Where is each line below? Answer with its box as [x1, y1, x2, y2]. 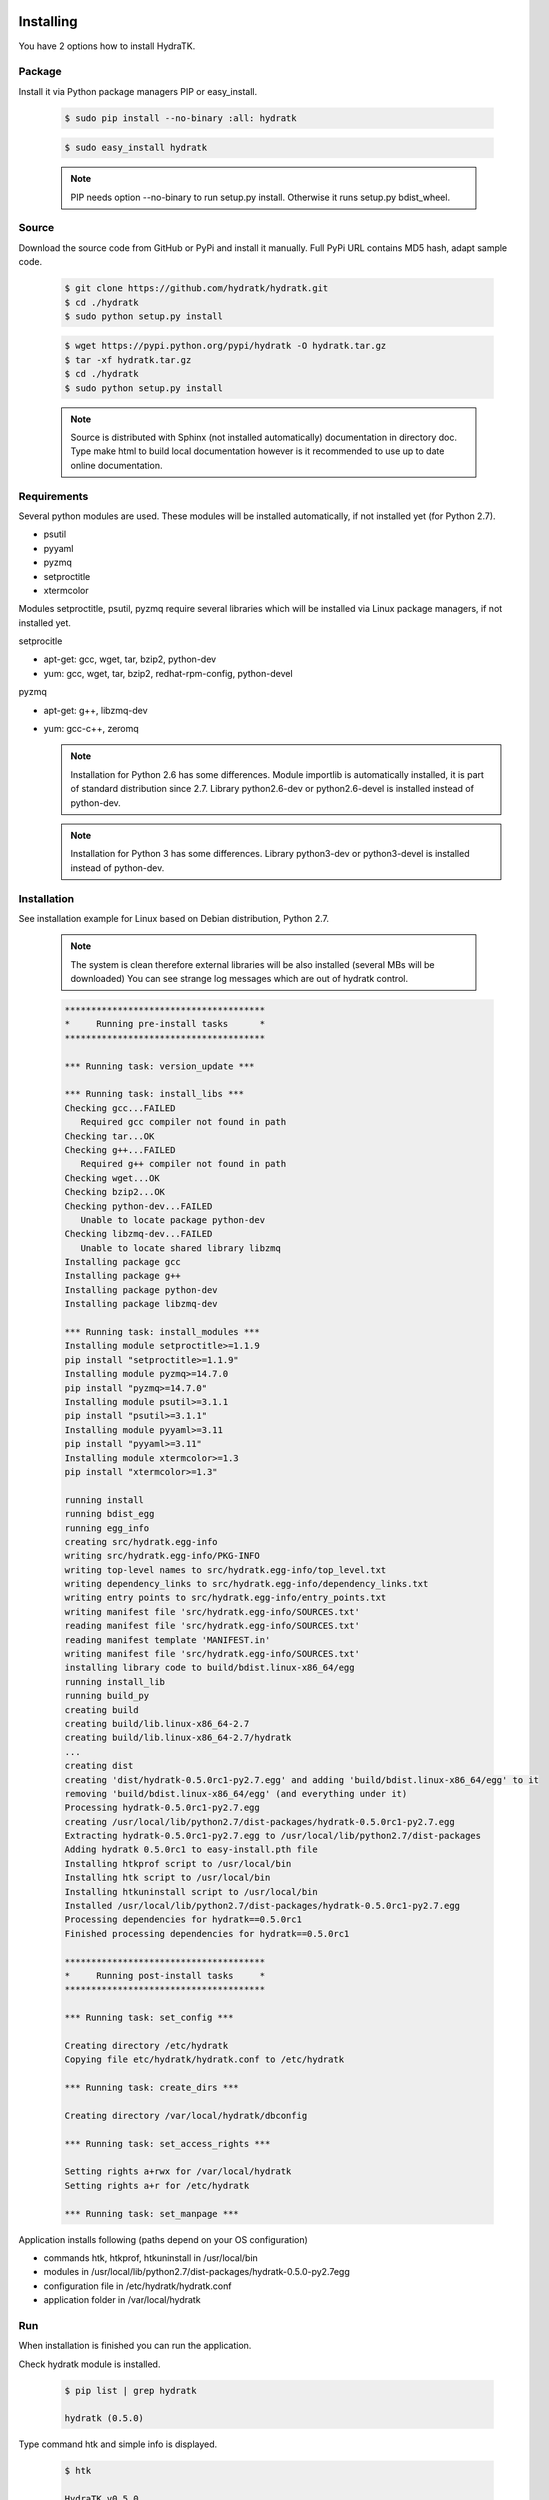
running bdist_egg [64, 1508, 155, 1520]
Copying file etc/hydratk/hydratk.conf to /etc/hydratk [64, 2054, 345, 2065]
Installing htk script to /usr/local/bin [64, 1872, 271, 1884]
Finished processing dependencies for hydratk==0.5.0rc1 [64, 1928, 350, 1939]
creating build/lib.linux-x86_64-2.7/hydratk [64, 1732, 292, 1744]
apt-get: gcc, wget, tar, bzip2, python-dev [43, 653, 217, 665]
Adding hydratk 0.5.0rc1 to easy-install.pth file [64, 1844, 319, 1855]
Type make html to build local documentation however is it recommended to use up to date [70, 445, 445, 457]
